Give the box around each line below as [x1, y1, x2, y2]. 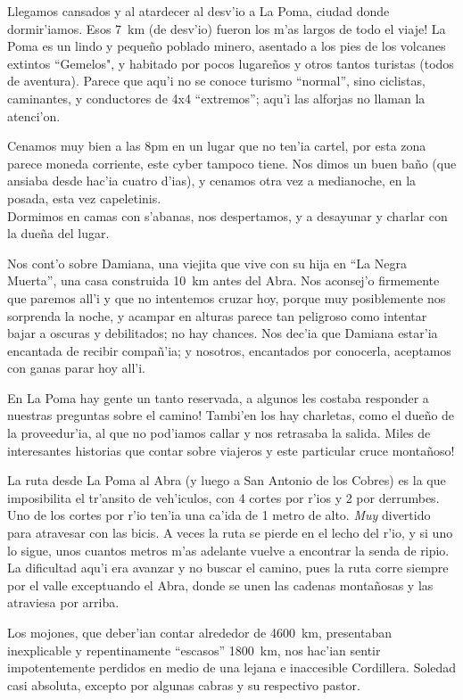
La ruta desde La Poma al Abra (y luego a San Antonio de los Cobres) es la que [7, 471, 446, 490]
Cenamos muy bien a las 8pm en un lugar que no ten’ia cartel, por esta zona [7, 136, 426, 155]
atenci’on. [7, 106, 61, 125]
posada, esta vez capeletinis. [7, 188, 161, 207]
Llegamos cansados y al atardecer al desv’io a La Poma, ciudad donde [7, 2, 390, 20]
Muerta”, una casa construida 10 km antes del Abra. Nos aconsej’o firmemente [7, 271, 440, 290]
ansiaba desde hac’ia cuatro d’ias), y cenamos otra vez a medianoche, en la [7, 171, 417, 190]
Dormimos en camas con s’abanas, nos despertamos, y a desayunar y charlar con [7, 206, 448, 225]
